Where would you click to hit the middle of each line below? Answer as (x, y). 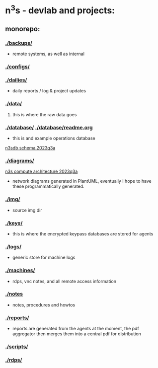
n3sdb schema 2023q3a (30, 148)
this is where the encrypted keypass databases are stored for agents (83, 233)
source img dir (27, 210)
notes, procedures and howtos (44, 305)
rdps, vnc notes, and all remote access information (64, 281)
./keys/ (14, 223)
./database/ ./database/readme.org (49, 127)
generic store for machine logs (44, 258)
